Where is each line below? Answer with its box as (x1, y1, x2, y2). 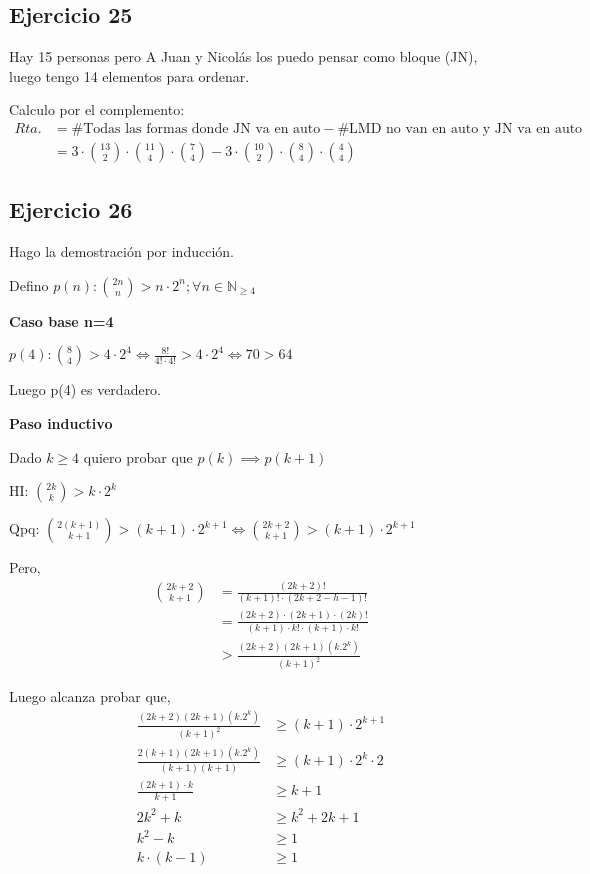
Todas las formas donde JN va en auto (83, 122, 321, 136)
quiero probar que (83, 446, 193, 467)
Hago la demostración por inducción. (9, 241, 234, 262)
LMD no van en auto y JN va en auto (349, 122, 583, 136)
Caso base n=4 (9, 310, 114, 331)
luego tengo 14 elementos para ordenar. (9, 65, 250, 86)
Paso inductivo (9, 413, 113, 434)
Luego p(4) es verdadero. (9, 379, 162, 400)
